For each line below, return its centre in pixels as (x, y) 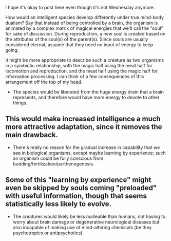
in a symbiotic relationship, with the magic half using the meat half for (79, 66)
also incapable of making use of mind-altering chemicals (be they (82, 227)
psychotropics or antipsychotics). (48, 233)
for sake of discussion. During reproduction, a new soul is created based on (85, 34)
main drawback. (32, 135)
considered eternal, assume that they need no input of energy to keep (79, 45)
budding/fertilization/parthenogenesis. (53, 163)
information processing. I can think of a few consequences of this (75, 76)
